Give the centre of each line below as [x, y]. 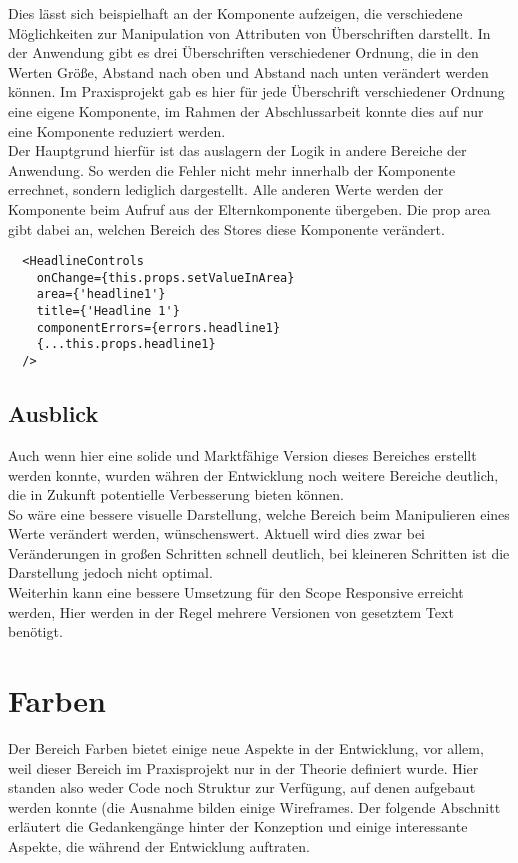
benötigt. [35, 631]
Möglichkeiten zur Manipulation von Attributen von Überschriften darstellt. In [249, 32]
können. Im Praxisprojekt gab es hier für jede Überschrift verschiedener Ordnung [256, 91]
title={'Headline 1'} [108, 311]
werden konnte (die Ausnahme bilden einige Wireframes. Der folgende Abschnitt [254, 806]
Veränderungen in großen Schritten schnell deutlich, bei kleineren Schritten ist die [259, 552]
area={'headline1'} [101, 294]
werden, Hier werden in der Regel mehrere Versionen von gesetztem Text [231, 611]
